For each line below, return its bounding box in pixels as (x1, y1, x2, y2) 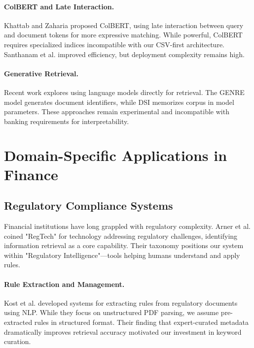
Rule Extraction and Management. (4, 279, 125, 289)
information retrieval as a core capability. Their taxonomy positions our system (4, 240, 244, 251)
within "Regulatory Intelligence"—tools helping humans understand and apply (4, 250, 240, 260)
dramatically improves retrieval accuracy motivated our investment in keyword (4, 326, 242, 337)
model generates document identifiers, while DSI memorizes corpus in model (4, 96, 234, 107)
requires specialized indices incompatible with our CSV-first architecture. (4, 39, 224, 49)
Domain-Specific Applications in (4, 145, 227, 165)
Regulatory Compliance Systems (4, 198, 173, 213)
